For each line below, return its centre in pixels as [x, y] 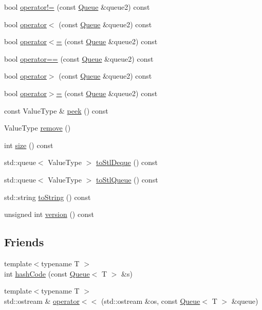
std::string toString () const [48, 197]
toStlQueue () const [127, 179]
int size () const [29, 145]
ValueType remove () [38, 128]
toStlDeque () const [127, 162]
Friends [24, 242]
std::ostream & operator [42, 300]
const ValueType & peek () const [56, 110]
